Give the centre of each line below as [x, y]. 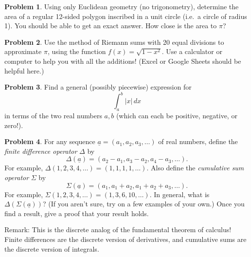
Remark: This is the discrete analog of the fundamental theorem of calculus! [118, 229]
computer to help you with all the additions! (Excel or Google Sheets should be [123, 61]
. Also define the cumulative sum [195, 168]
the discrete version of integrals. [52, 248]
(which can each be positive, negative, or [177, 116]
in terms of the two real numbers [53, 116]
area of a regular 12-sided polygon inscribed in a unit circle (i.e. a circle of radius [126, 16]
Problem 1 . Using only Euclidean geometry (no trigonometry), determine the [122, 6]
